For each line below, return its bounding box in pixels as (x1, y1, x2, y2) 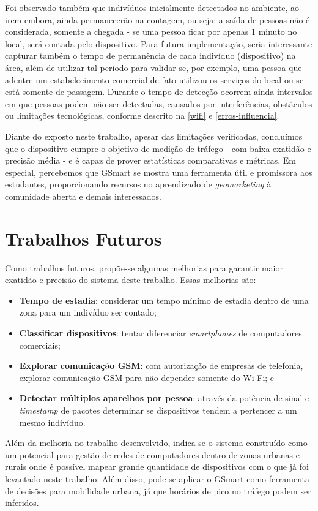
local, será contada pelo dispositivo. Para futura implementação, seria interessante (5, 37, 312, 50)
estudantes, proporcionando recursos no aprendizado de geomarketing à (5, 178, 272, 191)
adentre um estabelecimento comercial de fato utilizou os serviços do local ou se (5, 73, 304, 86)
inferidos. (5, 496, 39, 509)
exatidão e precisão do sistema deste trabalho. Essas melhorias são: (5, 273, 256, 286)
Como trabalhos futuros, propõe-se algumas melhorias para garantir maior (5, 261, 283, 274)
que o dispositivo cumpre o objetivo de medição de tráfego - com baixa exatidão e (5, 142, 311, 154)
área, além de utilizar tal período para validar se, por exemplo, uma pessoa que (5, 61, 302, 74)
